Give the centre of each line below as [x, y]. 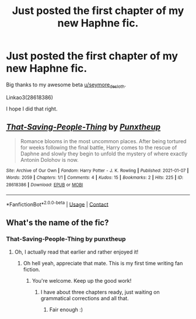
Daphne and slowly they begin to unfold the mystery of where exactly [104, 154]
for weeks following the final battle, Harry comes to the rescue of [99, 147]
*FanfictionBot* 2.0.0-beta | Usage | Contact [57, 204]
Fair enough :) [66, 309]
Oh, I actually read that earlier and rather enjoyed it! [76, 252]
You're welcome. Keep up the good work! [82, 280]
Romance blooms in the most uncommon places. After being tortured [103, 141]
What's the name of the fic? [57, 222]
